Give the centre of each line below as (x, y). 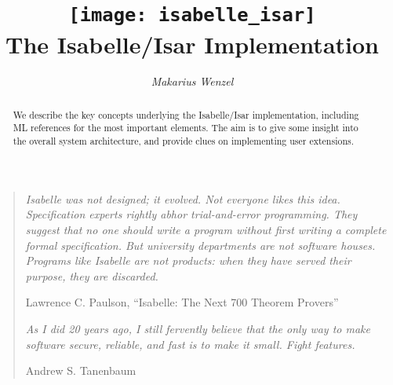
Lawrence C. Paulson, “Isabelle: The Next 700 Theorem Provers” (182, 302)
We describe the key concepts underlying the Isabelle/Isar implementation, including (186, 114)
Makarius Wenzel (192, 81)
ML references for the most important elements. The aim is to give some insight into (186, 128)
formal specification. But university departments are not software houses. (200, 245)
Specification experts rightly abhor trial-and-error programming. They (191, 214)
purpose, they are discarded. (92, 275)
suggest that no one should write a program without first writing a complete (206, 229)
